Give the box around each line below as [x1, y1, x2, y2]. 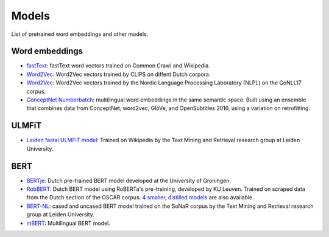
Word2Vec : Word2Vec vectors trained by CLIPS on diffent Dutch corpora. [26, 70, 211, 78]
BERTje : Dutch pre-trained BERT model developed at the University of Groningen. [26, 177, 232, 184]
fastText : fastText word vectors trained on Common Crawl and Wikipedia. [26, 62, 210, 69]
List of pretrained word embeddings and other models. [11, 30, 149, 38]
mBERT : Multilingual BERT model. [26, 219, 111, 227]
